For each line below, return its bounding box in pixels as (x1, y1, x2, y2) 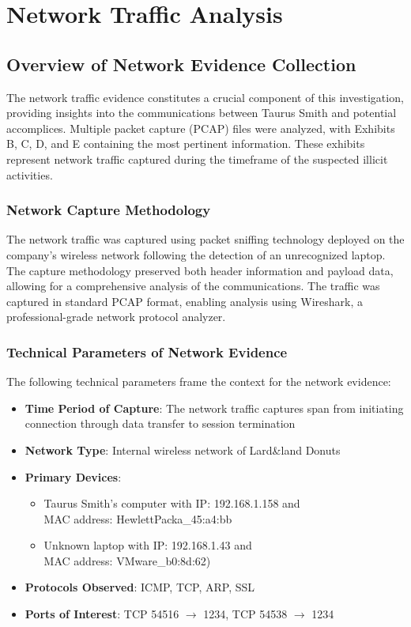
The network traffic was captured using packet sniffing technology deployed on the (6, 231, 405, 247)
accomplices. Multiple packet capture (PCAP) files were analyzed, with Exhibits (6, 119, 395, 136)
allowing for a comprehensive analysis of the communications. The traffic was (6, 278, 380, 294)
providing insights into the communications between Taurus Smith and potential (6, 104, 397, 121)
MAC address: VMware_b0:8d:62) (43, 552, 211, 568)
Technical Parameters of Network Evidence (6, 342, 288, 361)
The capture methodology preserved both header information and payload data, (6, 262, 394, 278)
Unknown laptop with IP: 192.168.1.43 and (43, 537, 252, 553)
